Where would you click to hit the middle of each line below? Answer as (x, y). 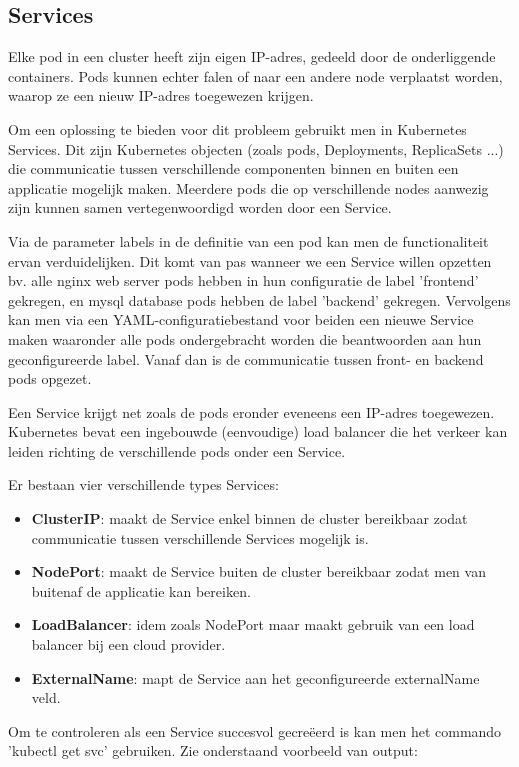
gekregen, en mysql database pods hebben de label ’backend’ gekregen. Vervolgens (259, 299)
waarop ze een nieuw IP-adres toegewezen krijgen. (161, 95)
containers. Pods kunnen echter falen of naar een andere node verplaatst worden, (255, 75)
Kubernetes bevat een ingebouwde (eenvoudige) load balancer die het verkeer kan (258, 431)
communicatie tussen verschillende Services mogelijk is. (200, 537)
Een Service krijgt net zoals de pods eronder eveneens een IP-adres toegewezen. (251, 411)
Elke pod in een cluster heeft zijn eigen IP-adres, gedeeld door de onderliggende (252, 56)
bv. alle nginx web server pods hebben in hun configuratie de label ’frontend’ (243, 280)
